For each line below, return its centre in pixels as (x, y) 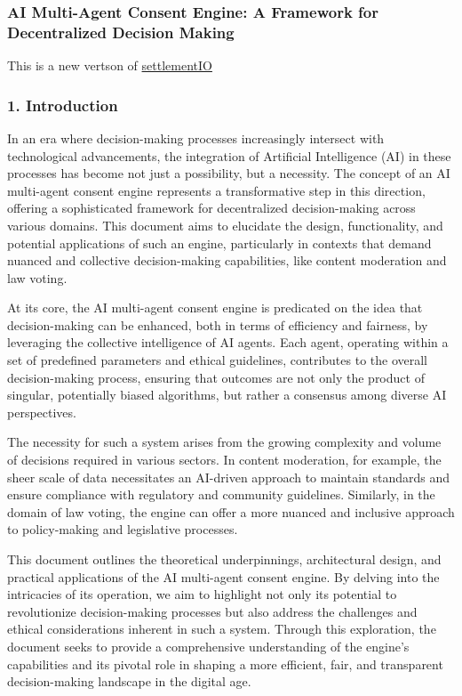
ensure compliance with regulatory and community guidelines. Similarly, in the (221, 494)
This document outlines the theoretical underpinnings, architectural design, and (224, 559)
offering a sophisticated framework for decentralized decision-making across (211, 208)
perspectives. (42, 412)
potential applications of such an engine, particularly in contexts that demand (219, 243)
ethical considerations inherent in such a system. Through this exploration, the (222, 629)
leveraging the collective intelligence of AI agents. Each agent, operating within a (228, 342)
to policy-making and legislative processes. (123, 529)
